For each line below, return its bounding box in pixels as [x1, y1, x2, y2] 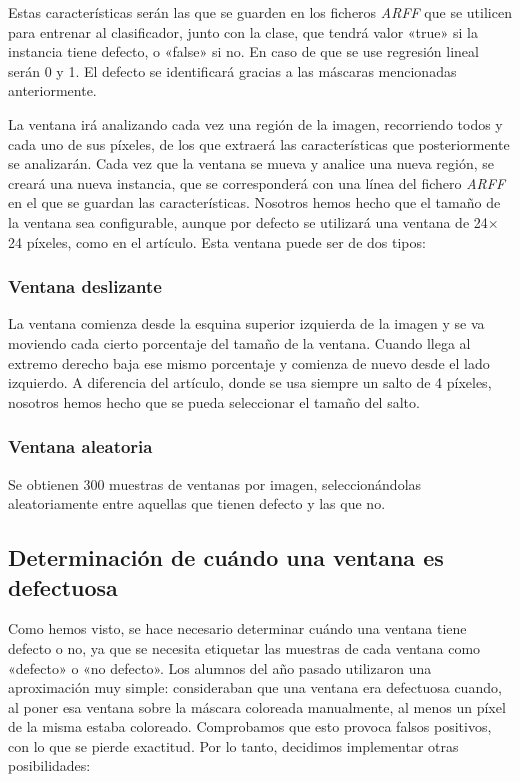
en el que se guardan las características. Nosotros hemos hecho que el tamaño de [8, 192, 501, 213]
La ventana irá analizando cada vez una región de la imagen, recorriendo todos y [8, 113, 503, 134]
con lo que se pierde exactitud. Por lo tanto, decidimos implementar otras [8, 735, 459, 756]
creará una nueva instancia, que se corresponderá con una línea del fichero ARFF [8, 172, 506, 193]
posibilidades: [8, 755, 91, 776]
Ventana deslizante [8, 274, 162, 299]
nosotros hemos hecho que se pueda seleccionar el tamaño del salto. [8, 391, 420, 412]
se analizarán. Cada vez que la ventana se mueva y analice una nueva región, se [8, 153, 494, 174]
